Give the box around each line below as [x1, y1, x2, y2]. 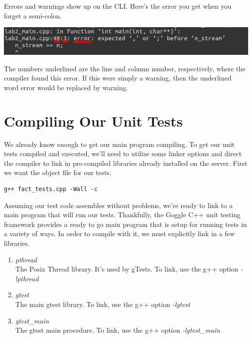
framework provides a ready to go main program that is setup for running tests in [4, 219, 247, 229]
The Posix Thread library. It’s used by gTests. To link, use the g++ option [15, 264, 238, 274]
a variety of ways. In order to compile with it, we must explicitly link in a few [4, 228, 235, 239]
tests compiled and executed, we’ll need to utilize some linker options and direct [4, 148, 242, 159]
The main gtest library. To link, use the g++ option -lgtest [15, 299, 190, 309]
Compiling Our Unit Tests [4, 111, 183, 130]
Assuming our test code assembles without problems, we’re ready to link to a [4, 200, 233, 210]
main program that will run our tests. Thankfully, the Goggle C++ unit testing [4, 209, 241, 220]
